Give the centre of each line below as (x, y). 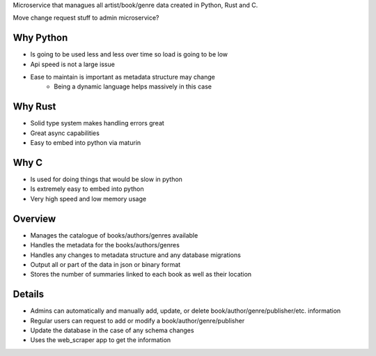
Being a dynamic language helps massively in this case (133, 86)
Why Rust (34, 107)
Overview (34, 218)
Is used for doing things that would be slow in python (106, 179)
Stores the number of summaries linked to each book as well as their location (141, 274)
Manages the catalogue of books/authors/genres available (114, 235)
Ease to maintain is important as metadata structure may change (123, 77)
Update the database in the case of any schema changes (112, 330)
